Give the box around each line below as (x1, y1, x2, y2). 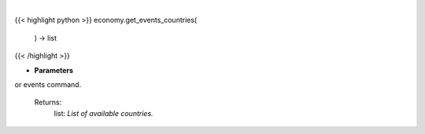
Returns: (34, 98, 62, 107)
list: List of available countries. (54, 108, 153, 118)
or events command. (14, 79, 82, 89)
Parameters (34, 65, 74, 74)
